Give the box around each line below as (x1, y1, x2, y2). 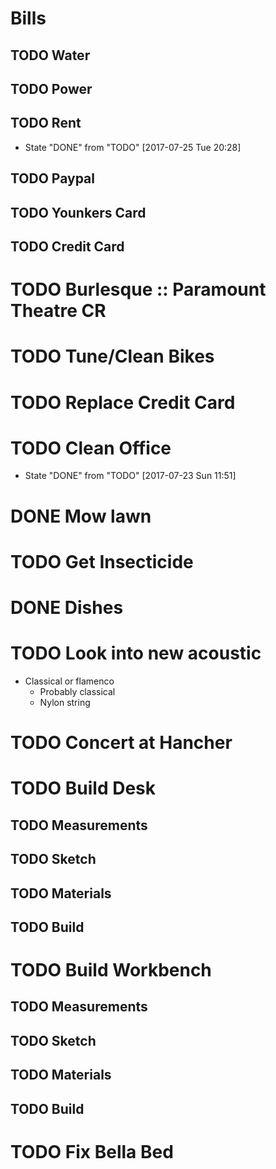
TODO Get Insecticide (10, 550, 194, 573)
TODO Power (10, 80, 93, 97)
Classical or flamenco (24, 675, 115, 687)
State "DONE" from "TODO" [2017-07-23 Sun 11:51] (24, 470, 237, 482)
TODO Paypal (10, 170, 96, 187)
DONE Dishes (10, 597, 124, 619)
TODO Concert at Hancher (10, 732, 233, 754)
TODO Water (10, 47, 91, 64)
